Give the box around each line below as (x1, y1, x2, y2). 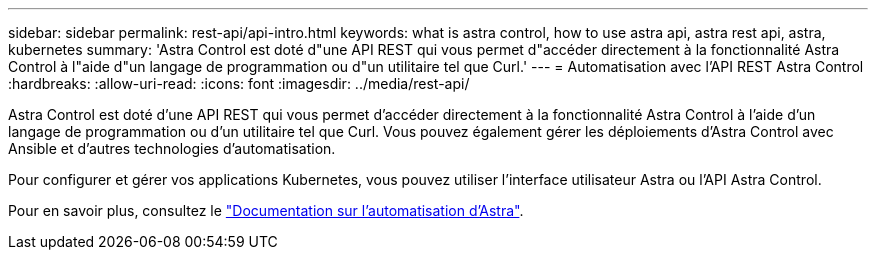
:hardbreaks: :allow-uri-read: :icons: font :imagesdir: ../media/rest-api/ (8, 75, 470, 92)
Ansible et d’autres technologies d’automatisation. (8, 140, 336, 157)
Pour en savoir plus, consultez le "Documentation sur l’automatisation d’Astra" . (8, 202, 524, 219)
